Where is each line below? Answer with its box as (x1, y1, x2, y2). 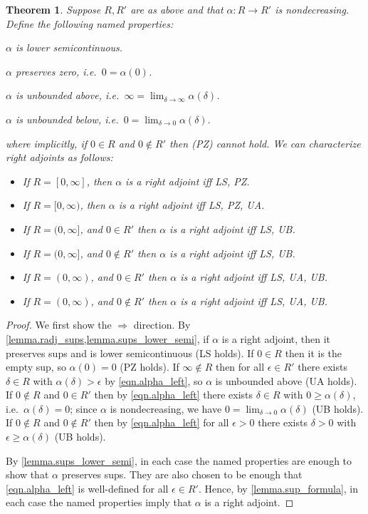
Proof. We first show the (6, 317, 112, 332)
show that (6, 467, 49, 482)
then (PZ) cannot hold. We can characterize (169, 135, 361, 150)
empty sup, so (6, 359, 66, 374)
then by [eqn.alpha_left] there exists (94, 387, 253, 402)
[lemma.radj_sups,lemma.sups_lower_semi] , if (6, 331, 209, 346)
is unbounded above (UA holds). (215, 373, 357, 388)
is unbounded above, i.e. (15, 88, 120, 103)
